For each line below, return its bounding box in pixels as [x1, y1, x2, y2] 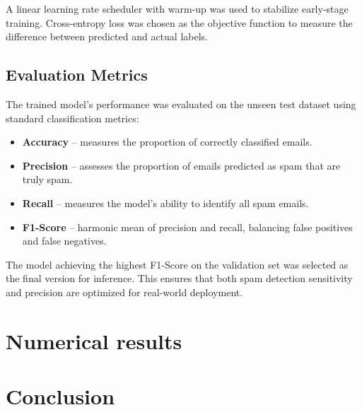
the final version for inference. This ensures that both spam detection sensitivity [6, 271, 353, 286]
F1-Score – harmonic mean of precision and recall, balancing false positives [22, 219, 353, 234]
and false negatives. [22, 233, 107, 248]
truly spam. [22, 172, 73, 187]
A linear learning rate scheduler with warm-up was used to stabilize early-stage [6, 1, 349, 16]
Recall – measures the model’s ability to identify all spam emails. [22, 195, 309, 210]
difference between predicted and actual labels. [6, 29, 208, 44]
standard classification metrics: [6, 110, 139, 125]
